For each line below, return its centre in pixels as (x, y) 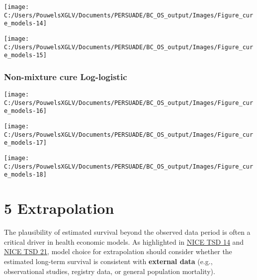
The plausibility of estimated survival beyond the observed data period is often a (127, 232)
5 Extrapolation (59, 208)
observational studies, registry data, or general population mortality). (110, 271)
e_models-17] (25, 143)
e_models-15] (25, 55)
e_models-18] (25, 175)
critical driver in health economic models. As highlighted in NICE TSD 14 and (124, 241)
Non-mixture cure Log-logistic (66, 76)
